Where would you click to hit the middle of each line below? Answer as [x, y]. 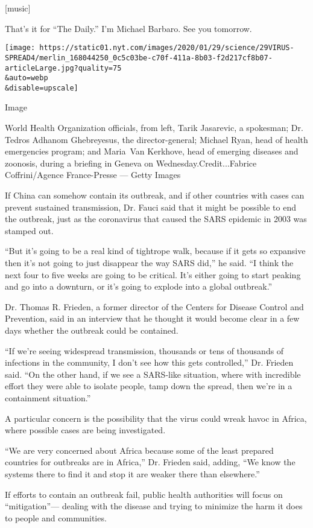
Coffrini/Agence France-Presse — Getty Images [93, 175]
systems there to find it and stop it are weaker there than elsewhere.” [132, 473]
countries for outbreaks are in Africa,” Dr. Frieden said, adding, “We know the [150, 462]
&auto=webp [27, 78]
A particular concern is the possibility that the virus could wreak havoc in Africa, [156, 418]
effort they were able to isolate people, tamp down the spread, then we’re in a [149, 386]
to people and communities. [56, 517]
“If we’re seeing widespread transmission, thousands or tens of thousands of [144, 350]
